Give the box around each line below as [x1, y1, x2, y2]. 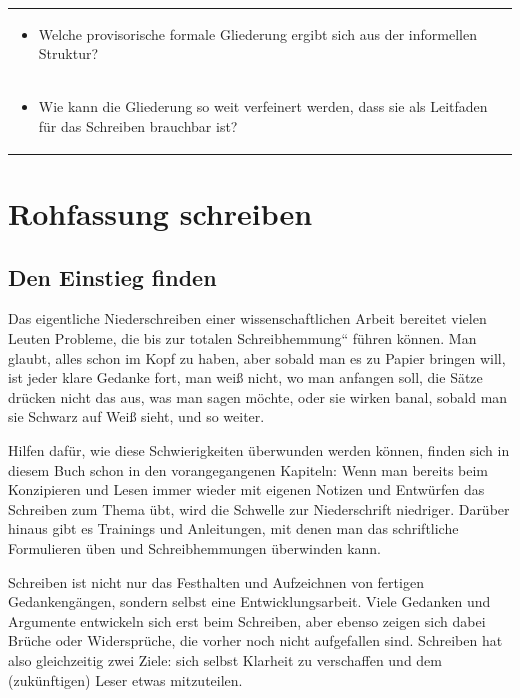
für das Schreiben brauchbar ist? [38, 115, 238, 136]
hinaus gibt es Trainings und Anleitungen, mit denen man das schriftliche [8, 518, 459, 539]
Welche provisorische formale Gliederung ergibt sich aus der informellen [38, 23, 477, 44]
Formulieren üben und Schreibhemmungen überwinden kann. [8, 537, 381, 558]
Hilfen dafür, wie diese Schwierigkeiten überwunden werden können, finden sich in [8, 440, 510, 461]
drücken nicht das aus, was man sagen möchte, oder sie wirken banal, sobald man [8, 386, 508, 407]
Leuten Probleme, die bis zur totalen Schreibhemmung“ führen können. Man [8, 328, 477, 349]
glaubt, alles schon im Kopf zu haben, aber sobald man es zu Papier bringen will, [8, 347, 506, 368]
